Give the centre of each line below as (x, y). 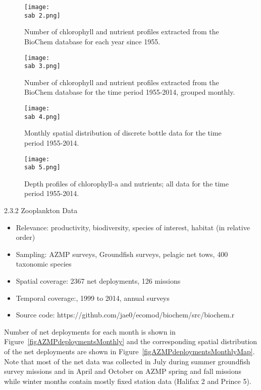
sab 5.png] (42, 168)
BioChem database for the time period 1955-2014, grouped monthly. (130, 92)
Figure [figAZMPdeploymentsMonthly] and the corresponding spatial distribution (131, 341)
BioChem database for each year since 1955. (92, 41)
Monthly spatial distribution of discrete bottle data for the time (123, 133)
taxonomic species (44, 264)
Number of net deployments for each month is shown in (90, 331)
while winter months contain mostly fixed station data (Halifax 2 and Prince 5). (128, 381)
